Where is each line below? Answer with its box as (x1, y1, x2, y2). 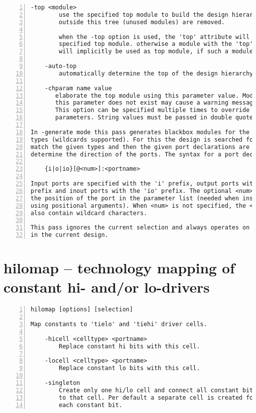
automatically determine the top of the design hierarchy (59, 70, 254, 77)
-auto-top (44, 63, 77, 70)
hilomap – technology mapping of (3, 258, 235, 278)
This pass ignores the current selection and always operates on (31, 224, 250, 231)
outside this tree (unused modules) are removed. (59, 18, 225, 26)
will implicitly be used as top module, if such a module (59, 48, 254, 55)
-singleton (44, 379, 80, 387)
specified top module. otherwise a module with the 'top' (59, 40, 254, 48)
